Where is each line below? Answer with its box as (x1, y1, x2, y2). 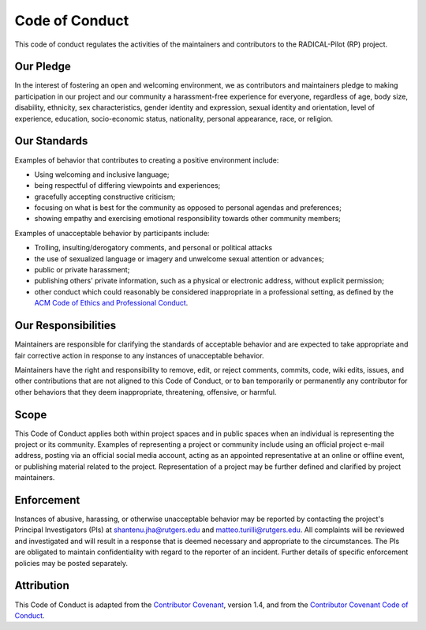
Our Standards (14, 134, 88, 148)
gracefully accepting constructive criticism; (34, 192, 176, 201)
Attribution (14, 579, 70, 592)
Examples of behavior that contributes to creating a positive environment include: (14, 155, 279, 165)
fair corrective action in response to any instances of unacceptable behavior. (14, 351, 264, 360)
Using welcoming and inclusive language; (34, 170, 170, 179)
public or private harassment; (34, 265, 130, 275)
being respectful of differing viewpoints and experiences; (34, 181, 221, 190)
